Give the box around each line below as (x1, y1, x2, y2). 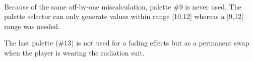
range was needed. (4, 20, 60, 31)
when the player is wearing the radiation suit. (4, 47, 145, 57)
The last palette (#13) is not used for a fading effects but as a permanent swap (4, 37, 249, 48)
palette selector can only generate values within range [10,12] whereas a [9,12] (4, 11, 243, 21)
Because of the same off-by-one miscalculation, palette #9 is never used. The (4, 1, 241, 11)
